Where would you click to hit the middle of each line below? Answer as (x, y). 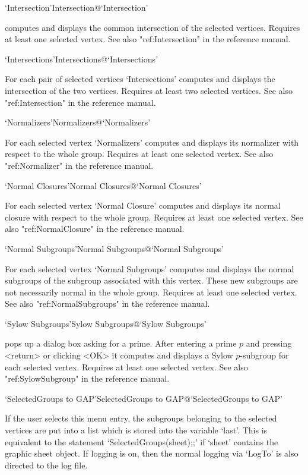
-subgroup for (264, 355)
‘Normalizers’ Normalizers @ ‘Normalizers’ (78, 122)
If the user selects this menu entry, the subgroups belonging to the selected (141, 418)
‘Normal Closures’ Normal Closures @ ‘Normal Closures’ (103, 185)
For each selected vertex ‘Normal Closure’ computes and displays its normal (143, 205)
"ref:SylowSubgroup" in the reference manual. (87, 378)
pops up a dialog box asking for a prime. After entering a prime (121, 343)
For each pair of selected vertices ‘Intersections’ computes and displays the (140, 79)
